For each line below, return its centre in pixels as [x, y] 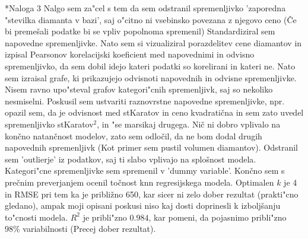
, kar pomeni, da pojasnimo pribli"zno [217, 217]
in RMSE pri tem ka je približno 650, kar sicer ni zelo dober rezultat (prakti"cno [152, 194]
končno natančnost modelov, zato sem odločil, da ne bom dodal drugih [134, 136]
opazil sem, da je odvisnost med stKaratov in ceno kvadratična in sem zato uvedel [154, 112]
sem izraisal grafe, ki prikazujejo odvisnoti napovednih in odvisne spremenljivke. [151, 77]
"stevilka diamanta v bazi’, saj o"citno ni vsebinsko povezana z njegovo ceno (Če [151, 19]
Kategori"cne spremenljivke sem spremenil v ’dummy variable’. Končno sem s [145, 171]
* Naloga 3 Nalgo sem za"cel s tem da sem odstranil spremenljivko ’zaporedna [145, 8]
